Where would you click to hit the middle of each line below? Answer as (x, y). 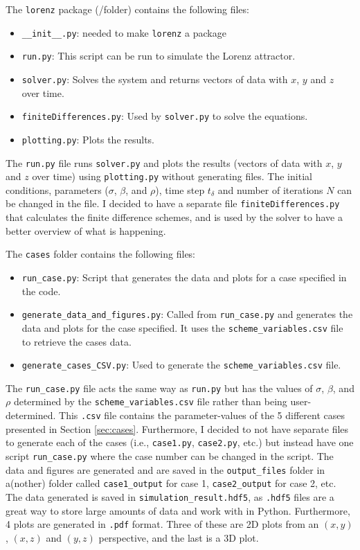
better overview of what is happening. (86, 230)
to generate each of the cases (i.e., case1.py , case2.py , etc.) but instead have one (180, 442)
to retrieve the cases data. (76, 341)
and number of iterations (270, 189)
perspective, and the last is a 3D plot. (179, 537)
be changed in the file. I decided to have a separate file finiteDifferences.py (173, 203)
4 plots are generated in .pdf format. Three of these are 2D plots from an (162, 524)
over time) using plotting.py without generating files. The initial (172, 176)
